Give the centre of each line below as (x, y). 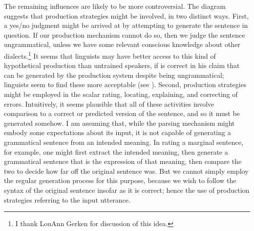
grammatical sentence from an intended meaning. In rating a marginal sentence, (124, 142)
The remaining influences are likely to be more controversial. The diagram (115, 6)
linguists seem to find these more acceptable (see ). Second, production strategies (125, 84)
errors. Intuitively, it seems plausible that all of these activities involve (109, 104)
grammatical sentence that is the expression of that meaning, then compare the (123, 161)
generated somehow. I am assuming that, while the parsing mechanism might (119, 123)
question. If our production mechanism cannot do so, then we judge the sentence (125, 35)
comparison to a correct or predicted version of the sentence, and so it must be (122, 113)
